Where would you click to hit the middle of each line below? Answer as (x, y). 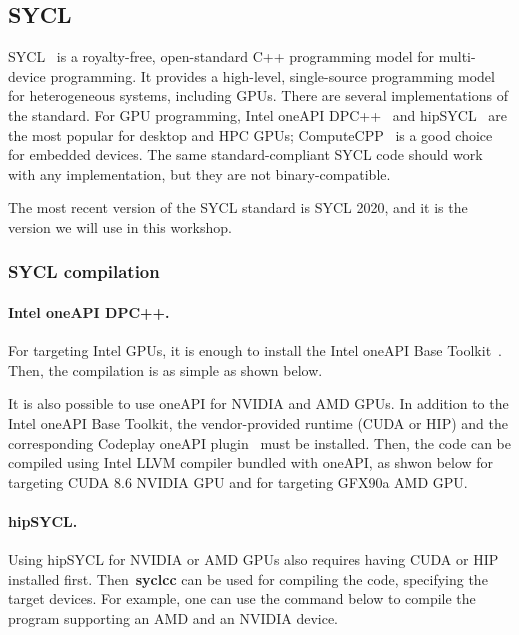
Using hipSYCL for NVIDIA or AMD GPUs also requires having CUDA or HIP (253, 559)
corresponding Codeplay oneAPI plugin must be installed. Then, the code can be (259, 442)
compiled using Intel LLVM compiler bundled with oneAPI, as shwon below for (251, 462)
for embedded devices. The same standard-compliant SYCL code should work (245, 154)
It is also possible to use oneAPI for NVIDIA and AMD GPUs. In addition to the (258, 403)
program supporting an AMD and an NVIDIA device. (173, 617)
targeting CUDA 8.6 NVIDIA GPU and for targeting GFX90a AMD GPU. (238, 481)
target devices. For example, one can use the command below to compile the (242, 598)
